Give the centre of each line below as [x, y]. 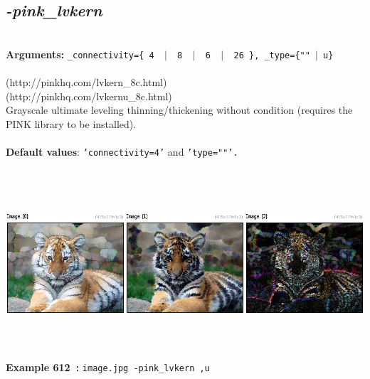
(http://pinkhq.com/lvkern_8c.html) [86, 82]
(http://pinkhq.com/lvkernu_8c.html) [89, 96]
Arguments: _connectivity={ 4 [80, 54]
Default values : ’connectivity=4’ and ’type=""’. [122, 152]
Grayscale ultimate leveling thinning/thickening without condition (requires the [179, 110]
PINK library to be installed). [71, 123]
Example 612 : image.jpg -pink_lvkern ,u [108, 367]
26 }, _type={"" [272, 55]
